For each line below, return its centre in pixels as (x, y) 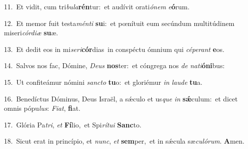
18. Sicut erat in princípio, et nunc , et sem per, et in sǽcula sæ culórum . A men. (124, 141)
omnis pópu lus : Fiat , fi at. (42, 108)
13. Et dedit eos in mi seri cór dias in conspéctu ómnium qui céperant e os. (114, 49)
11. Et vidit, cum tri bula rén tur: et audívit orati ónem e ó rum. (97, 6)
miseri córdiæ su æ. (31, 33)
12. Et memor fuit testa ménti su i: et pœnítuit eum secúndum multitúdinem (119, 23)
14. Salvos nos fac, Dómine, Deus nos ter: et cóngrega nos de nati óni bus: (114, 65)
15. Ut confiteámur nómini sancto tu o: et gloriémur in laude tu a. (103, 82)
